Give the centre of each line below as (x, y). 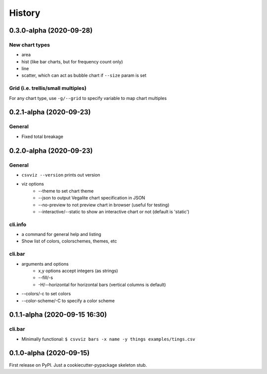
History (25, 13)
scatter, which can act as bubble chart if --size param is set (84, 75)
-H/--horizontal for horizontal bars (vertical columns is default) (102, 284)
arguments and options (45, 264)
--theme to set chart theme (66, 191)
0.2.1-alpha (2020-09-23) (50, 112)
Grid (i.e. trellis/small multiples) (48, 88)
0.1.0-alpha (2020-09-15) (49, 353)
